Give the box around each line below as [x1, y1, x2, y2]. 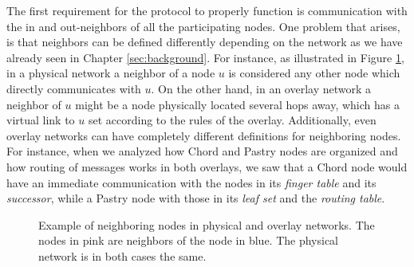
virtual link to [6, 112, 75, 128]
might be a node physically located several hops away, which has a [75, 96, 400, 112]
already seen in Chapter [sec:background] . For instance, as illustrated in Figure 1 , [6, 49, 404, 65]
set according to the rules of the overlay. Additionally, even [88, 112, 377, 128]
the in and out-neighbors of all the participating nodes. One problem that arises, [6, 18, 400, 34]
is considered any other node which [228, 65, 400, 81]
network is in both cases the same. [38, 247, 207, 264]
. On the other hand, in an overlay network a [151, 80, 372, 96]
